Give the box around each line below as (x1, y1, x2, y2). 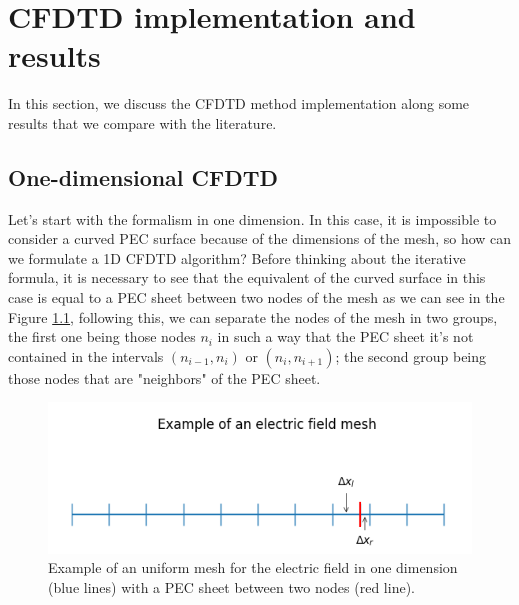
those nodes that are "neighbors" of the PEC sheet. (8, 367, 321, 388)
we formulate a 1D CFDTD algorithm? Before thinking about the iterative (8, 247, 466, 268)
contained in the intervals (8, 345, 164, 366)
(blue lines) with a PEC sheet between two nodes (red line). (48, 576, 415, 597)
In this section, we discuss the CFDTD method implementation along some (8, 93, 470, 114)
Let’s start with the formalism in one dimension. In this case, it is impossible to (8, 208, 497, 229)
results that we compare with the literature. (8, 112, 277, 133)
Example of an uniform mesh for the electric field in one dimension (48, 557, 458, 578)
